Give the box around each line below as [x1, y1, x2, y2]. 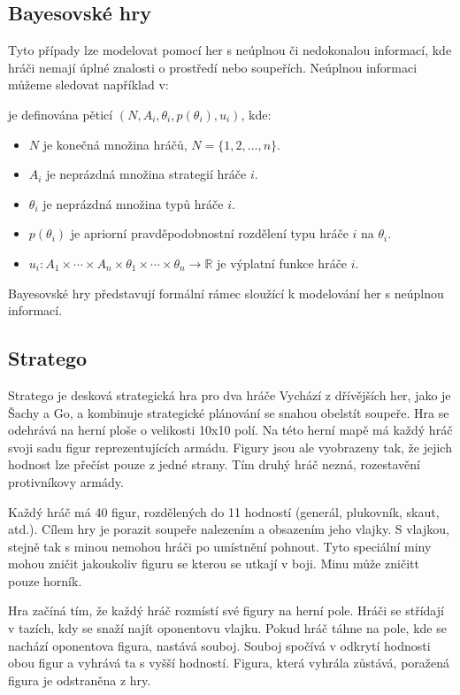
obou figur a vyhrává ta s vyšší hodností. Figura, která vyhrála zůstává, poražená [8, 653, 450, 672]
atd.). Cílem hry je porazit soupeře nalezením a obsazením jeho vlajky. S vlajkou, [8, 520, 449, 538]
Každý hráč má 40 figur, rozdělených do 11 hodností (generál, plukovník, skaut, [8, 502, 440, 521]
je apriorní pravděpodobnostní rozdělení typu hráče [70, 224, 349, 243]
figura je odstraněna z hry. [8, 670, 151, 689]
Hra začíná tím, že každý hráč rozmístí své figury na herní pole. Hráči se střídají [8, 601, 444, 620]
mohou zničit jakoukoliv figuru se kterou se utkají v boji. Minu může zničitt [8, 554, 419, 573]
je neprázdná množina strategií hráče [46, 165, 247, 183]
